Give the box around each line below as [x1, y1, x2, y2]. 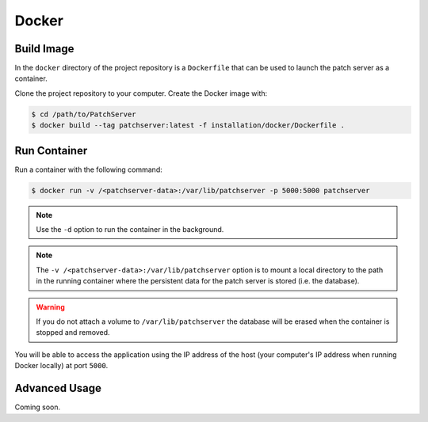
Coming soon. [14, 402, 61, 412]
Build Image [14, 42, 75, 55]
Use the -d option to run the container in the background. [36, 225, 224, 234]
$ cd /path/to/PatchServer [31, 109, 136, 119]
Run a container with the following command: [14, 165, 162, 174]
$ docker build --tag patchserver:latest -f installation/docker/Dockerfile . [31, 121, 345, 130]
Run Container [14, 143, 88, 158]
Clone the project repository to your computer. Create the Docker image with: [14, 88, 268, 98]
